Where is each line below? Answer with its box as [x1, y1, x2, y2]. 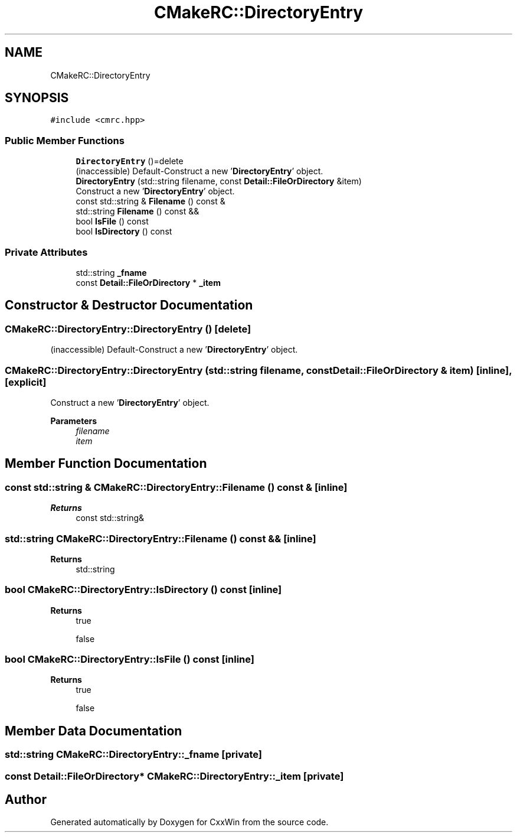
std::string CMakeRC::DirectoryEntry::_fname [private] [5, 748, 262, 761]
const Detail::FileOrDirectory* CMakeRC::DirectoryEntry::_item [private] [5, 770, 344, 782]
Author [5, 792, 47, 807]
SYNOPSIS [5, 90, 69, 106]
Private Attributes [5, 246, 88, 258]
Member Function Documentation [5, 456, 207, 471]
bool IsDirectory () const [76, 226, 172, 237]
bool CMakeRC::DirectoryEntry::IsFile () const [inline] [5, 653, 254, 665]
